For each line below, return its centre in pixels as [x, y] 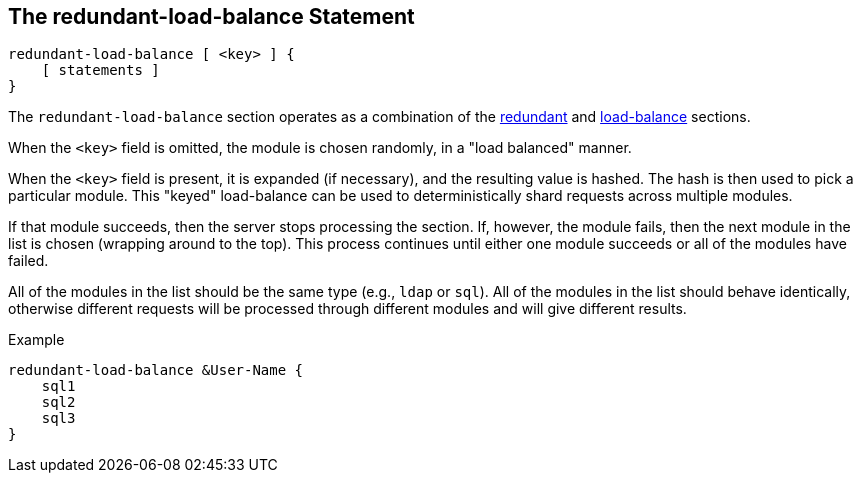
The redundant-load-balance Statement [211, 16]
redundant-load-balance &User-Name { [156, 370]
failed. [28, 261]
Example [36, 340]
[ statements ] [100, 70]
